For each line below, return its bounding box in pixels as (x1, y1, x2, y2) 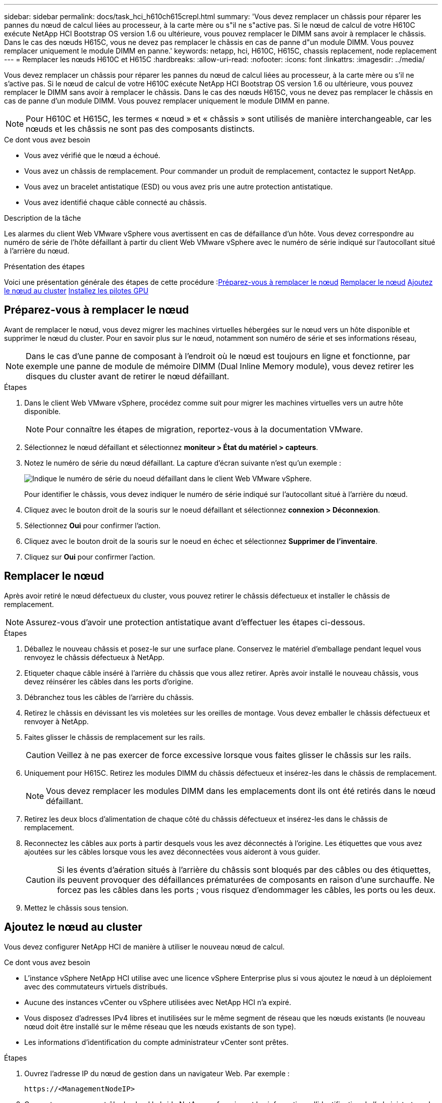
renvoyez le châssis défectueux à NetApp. (24, 653, 164, 662)
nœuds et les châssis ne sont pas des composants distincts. (26, 124, 255, 134)
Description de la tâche (4, 214, 81, 222)
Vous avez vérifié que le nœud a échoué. (24, 151, 160, 160)
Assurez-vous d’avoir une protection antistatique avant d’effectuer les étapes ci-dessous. (26, 617, 365, 627)
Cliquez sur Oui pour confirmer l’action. (24, 552, 155, 561)
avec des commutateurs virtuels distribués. (24, 982, 168, 991)
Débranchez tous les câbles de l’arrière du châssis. (24, 692, 194, 701)
